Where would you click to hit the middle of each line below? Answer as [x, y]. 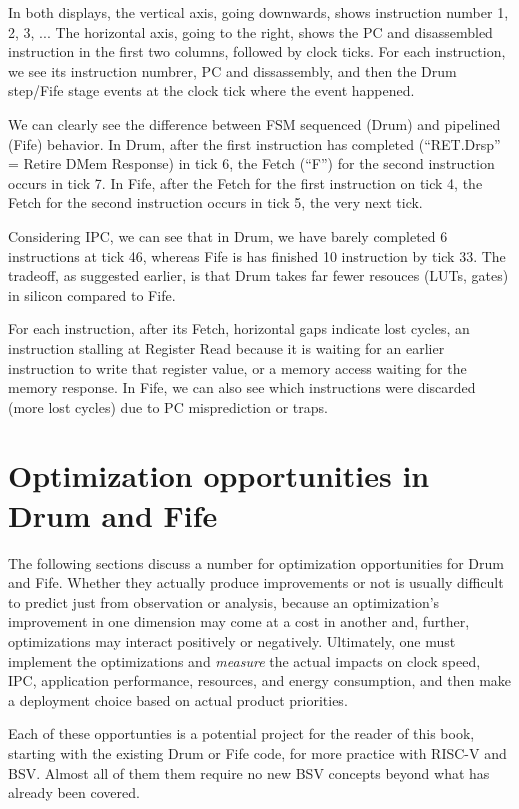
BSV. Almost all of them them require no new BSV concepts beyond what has [249, 772]
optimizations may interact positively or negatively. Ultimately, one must [232, 640]
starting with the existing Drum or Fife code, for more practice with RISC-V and [257, 752]
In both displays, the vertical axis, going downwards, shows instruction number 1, [258, 12]
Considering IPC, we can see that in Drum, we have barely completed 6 [228, 235]
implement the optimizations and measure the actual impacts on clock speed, [244, 660]
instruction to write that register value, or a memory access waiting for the [237, 367]
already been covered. [74, 792]
